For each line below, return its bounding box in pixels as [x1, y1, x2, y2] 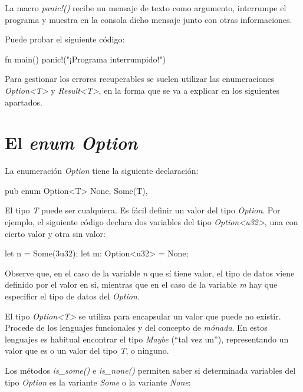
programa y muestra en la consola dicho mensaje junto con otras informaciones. [5, 13, 292, 25]
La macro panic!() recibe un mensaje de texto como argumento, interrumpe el [5, 2, 286, 14]
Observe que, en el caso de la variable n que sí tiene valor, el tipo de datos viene [5, 266, 295, 279]
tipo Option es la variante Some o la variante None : [5, 375, 191, 388]
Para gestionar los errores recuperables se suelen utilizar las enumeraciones [5, 73, 275, 85]
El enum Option [5, 130, 138, 155]
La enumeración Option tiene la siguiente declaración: [5, 164, 199, 177]
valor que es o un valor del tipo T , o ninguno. [5, 344, 169, 357]
